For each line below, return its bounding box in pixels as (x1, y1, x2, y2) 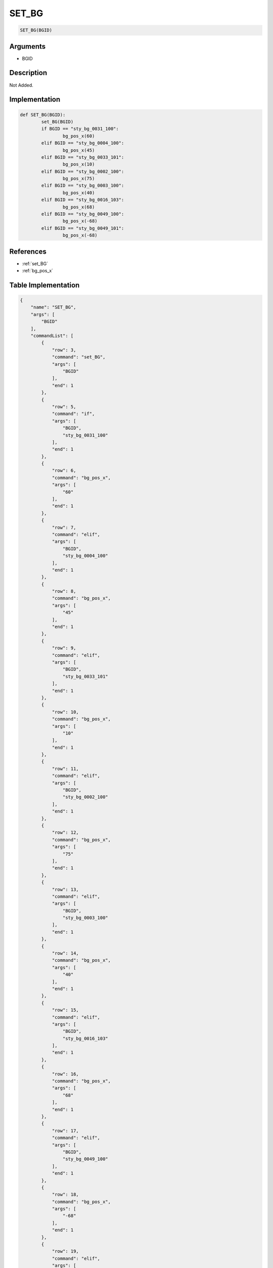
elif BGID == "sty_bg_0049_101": (41, 225, 124, 231)
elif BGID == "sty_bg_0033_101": (41, 154, 124, 160)
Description (9, 68, 48, 77)
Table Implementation (9, 280, 80, 289)
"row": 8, (52, 588, 76, 594)
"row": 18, (52, 1192, 79, 1197)
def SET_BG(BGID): (20, 112, 66, 118)
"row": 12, (52, 830, 79, 835)
